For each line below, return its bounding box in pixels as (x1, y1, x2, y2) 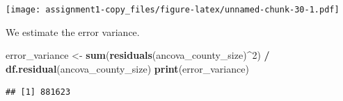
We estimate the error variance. (6, 24, 140, 39)
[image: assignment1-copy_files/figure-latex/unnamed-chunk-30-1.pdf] (6, 5, 340, 15)
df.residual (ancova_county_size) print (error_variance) (6, 61, 249, 75)
